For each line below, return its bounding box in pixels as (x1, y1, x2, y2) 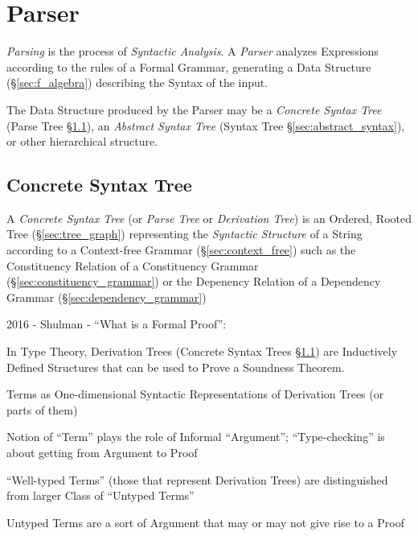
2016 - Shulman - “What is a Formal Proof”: (6, 315, 227, 332)
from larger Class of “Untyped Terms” (6, 487, 195, 504)
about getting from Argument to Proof (6, 444, 198, 461)
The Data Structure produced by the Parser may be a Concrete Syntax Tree (6, 101, 382, 118)
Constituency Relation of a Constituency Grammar (6, 257, 259, 274)
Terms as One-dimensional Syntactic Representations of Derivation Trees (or (6, 386, 384, 402)
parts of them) (6, 401, 78, 418)
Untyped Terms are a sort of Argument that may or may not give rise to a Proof (6, 513, 404, 530)
